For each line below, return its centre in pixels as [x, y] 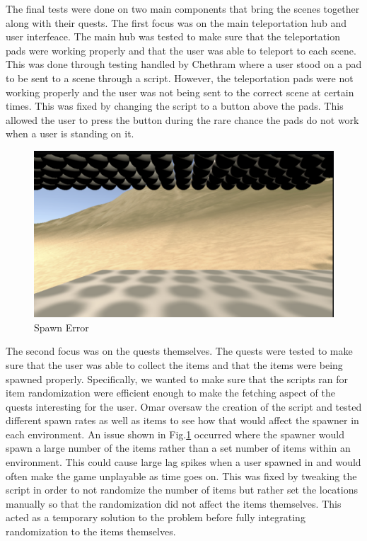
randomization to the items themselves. [91, 531]
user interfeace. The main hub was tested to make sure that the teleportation [173, 36]
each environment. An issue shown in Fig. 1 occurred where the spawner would [175, 434]
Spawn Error [62, 327]
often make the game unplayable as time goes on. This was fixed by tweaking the [181, 475]
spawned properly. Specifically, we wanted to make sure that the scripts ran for [177, 378]
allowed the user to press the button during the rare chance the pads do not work [182, 119]
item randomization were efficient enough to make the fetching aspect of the [170, 393]
